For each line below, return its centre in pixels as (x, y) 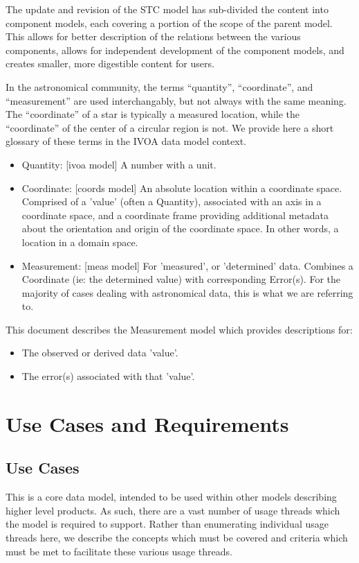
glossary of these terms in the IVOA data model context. (126, 141)
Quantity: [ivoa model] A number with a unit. (119, 164)
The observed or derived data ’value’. (100, 353)
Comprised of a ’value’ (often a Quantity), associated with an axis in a (172, 201)
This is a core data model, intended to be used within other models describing (171, 497)
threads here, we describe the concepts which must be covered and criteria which (177, 538)
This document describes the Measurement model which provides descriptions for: (179, 329)
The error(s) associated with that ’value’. (108, 376)
